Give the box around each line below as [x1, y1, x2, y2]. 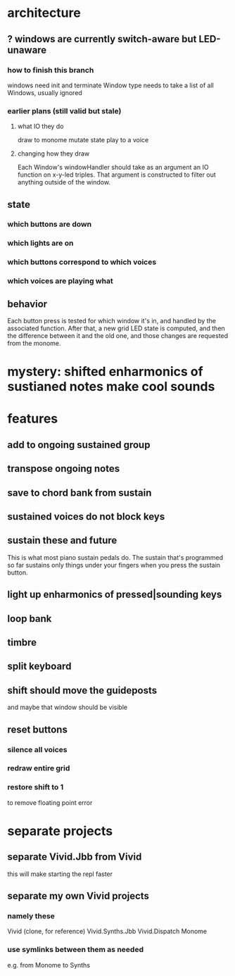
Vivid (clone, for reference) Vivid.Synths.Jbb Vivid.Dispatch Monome [7, 927, 208, 936]
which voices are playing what [7, 276, 114, 286]
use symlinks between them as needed [7, 945, 144, 955]
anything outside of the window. [17, 178, 111, 187]
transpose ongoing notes [7, 463, 120, 475]
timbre [7, 636, 37, 649]
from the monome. [7, 339, 61, 348]
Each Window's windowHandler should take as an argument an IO [17, 163, 209, 172]
